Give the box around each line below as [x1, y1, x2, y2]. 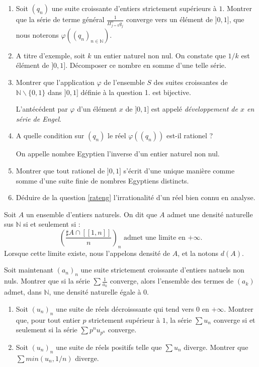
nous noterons [16, 29, 59, 40]
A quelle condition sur [16, 130, 84, 141]
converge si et [213, 314, 255, 325]
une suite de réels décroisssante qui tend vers [56, 303, 194, 314]
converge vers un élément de [126, 14, 213, 24]
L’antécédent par [16, 104, 68, 114]
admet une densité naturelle [167, 209, 253, 219]
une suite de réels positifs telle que [56, 341, 162, 352]
